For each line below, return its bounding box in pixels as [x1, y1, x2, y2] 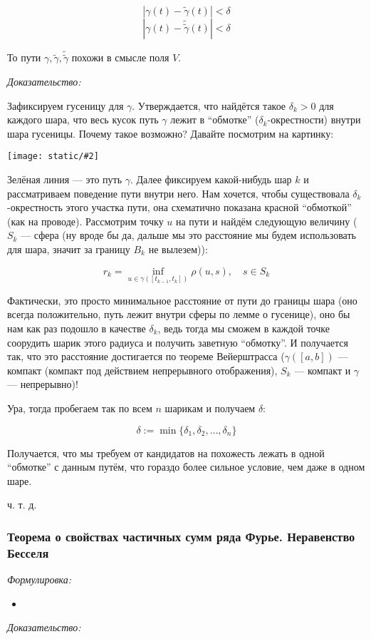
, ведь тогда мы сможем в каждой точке [157, 321, 330, 336]
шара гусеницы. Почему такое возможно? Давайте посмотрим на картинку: [7, 126, 334, 140]
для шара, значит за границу [7, 242, 130, 257]
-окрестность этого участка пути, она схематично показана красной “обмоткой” [7, 200, 352, 215]
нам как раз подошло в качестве [7, 321, 146, 336]
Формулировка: [7, 572, 72, 587]
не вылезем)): [148, 242, 208, 257]
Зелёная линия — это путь [7, 172, 122, 187]
